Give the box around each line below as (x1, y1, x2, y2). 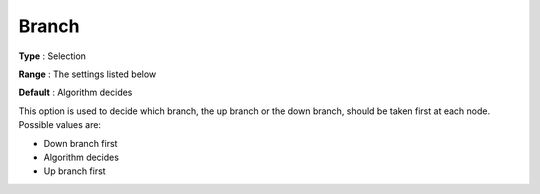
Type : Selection (18, 50, 87, 62)
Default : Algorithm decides (18, 86, 133, 99)
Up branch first (43, 165, 106, 177)
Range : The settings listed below (18, 68, 157, 80)
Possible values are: (18, 119, 102, 131)
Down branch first (43, 137, 118, 149)
